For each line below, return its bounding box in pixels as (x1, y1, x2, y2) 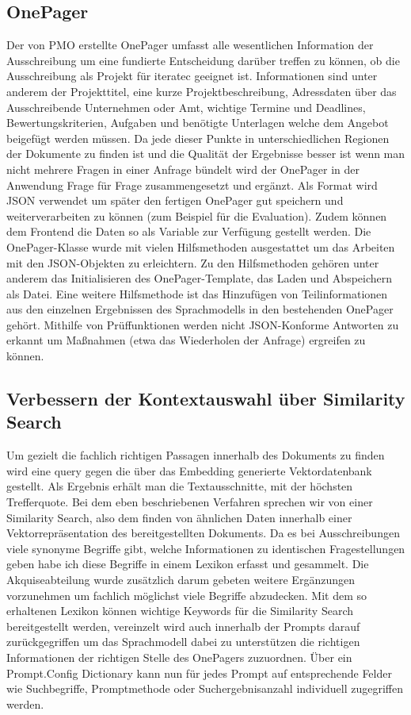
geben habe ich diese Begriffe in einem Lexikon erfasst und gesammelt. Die (6, 555, 369, 572)
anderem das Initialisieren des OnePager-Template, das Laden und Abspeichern (6, 270, 393, 286)
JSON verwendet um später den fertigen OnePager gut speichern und (6, 192, 344, 209)
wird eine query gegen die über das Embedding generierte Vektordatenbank (6, 462, 372, 479)
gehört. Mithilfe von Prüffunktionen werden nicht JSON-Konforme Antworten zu (6, 316, 399, 333)
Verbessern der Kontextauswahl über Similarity (6, 386, 405, 411)
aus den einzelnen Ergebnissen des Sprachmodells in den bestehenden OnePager (6, 301, 394, 317)
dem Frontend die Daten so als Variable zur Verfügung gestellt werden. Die (6, 223, 371, 240)
